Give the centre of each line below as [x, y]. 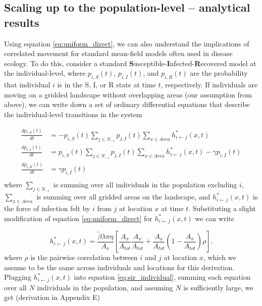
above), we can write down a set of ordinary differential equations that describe [127, 104]
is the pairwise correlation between [84, 257]
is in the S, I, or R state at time [107, 85]
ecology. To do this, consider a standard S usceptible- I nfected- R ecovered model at [130, 63]
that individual [27, 85]
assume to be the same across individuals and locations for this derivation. [119, 267]
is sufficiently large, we [218, 287]
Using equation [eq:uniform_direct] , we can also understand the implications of [127, 43]
